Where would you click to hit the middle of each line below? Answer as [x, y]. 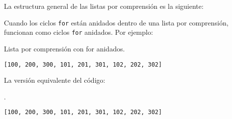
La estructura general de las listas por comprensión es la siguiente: [104, 6]
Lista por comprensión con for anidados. [64, 48]
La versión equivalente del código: [55, 80]
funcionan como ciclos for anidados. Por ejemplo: [78, 32]
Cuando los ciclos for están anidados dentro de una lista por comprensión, [116, 22]
